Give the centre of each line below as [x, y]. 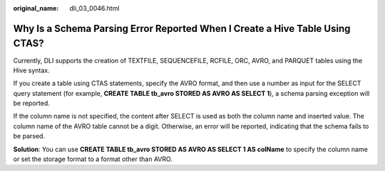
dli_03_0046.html [94, 8]
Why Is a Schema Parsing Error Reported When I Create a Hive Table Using [182, 28]
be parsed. [29, 136]
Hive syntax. [31, 70]
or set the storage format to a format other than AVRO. [93, 159]
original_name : [36, 8]
